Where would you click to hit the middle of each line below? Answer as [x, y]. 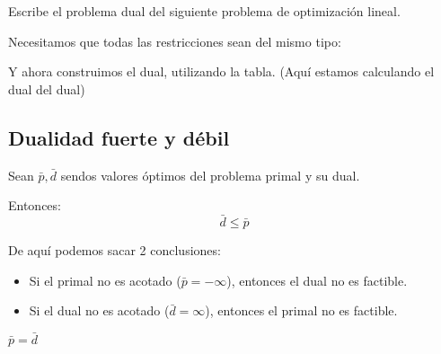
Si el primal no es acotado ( [105, 280]
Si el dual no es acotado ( [99, 310]
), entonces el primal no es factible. [301, 310]
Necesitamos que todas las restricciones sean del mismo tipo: [175, 41]
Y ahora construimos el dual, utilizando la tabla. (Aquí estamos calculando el [221, 71]
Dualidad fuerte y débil [119, 137]
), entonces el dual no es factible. [317, 280]
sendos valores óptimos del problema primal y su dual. [210, 175]
